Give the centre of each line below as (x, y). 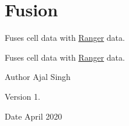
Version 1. (22, 96)
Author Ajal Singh (38, 77)
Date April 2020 (34, 116)
